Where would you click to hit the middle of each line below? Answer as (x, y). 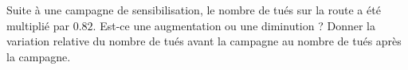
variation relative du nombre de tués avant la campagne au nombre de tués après (204, 41)
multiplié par (38, 25)
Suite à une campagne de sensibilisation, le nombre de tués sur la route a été (194, 10)
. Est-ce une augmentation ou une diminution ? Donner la (234, 25)
